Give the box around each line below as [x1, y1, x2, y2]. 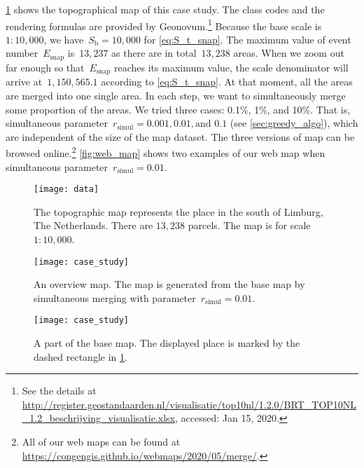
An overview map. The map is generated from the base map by [34, 277, 305, 291]
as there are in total [111, 46, 197, 60]
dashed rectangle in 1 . [34, 349, 127, 364]
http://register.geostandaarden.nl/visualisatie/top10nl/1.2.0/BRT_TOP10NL [22, 397, 357, 411]
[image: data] [34, 184, 99, 195]
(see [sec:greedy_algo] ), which [230, 116, 358, 130]
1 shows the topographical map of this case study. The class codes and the [6, 2, 325, 16]
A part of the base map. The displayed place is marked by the [34, 336, 300, 350]
